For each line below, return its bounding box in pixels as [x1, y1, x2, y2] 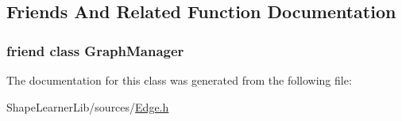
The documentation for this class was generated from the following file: [6, 72, 352, 88]
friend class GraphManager [6, 40, 184, 60]
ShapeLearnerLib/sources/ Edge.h [6, 98, 169, 115]
